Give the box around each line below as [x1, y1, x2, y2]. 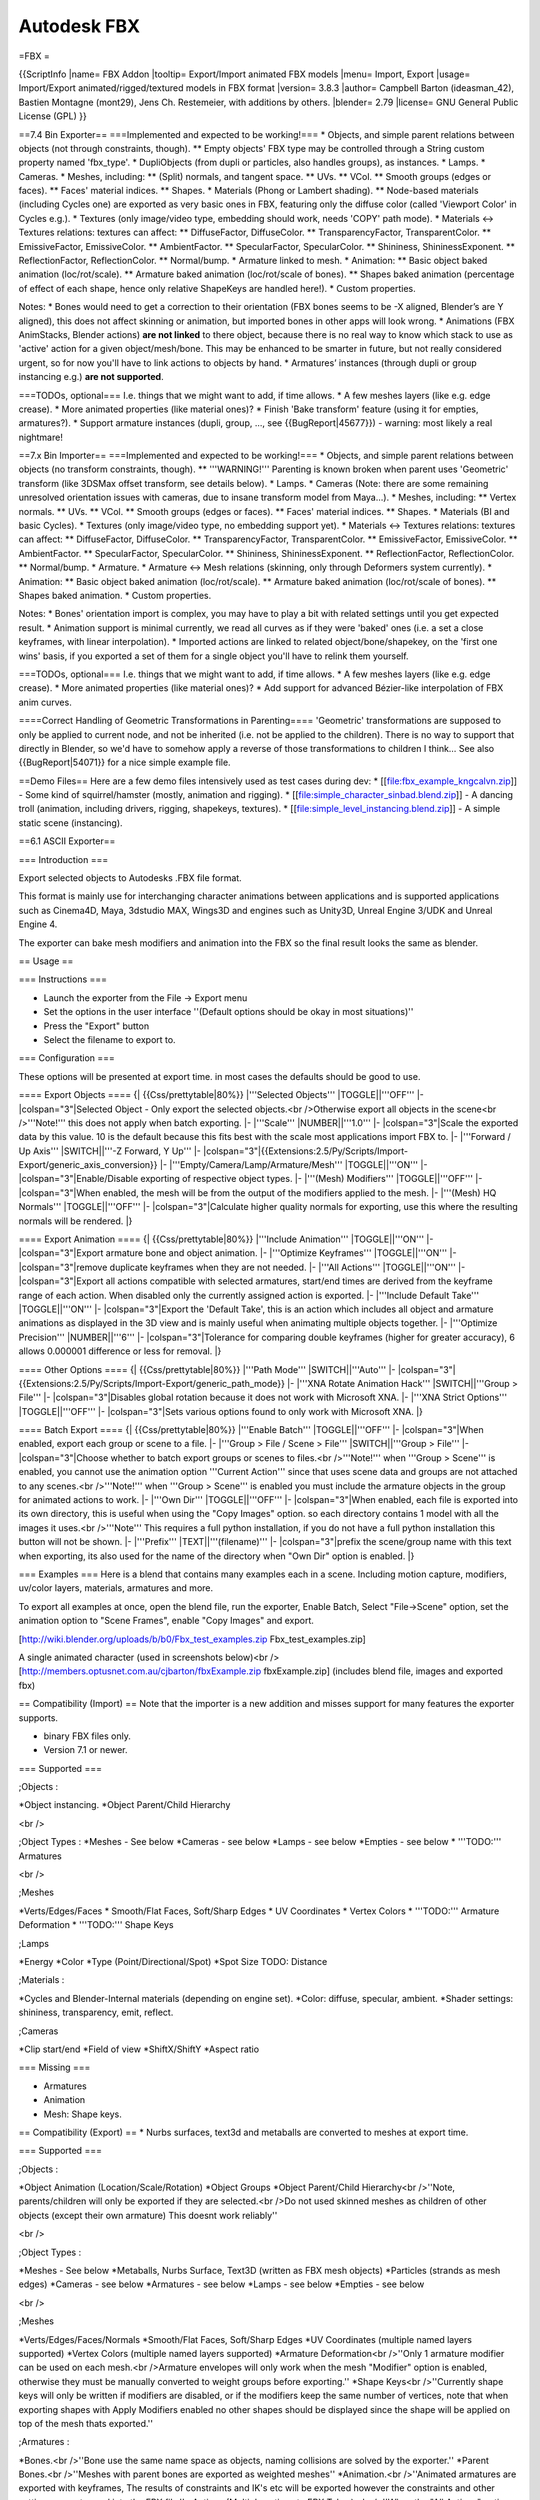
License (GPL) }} [18, 110, 87, 122]
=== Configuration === [18, 1052, 115, 1064]
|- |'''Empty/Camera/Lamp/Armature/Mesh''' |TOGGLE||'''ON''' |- [159, 1159, 428, 1171]
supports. [18, 1711, 59, 1724]
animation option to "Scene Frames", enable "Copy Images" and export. [18, 1615, 315, 1627]
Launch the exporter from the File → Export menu [43, 991, 248, 1004]
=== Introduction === [18, 853, 109, 865]
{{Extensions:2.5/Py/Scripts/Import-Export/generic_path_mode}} [18, 1377, 285, 1389]
